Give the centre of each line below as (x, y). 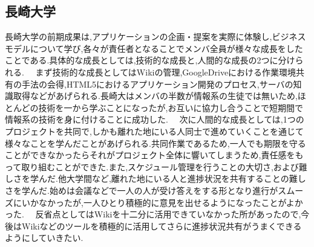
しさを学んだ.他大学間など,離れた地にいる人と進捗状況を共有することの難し (155, 178)
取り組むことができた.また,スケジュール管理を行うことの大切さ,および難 (164, 166)
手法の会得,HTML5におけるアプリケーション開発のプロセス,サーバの (157, 84)
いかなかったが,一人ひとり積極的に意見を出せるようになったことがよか (162, 202)
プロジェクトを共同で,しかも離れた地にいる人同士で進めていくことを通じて (154, 131)
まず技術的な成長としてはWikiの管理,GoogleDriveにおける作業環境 (166, 72)
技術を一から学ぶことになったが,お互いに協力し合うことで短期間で (171, 107)
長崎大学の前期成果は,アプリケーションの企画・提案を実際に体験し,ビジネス (155, 37)
